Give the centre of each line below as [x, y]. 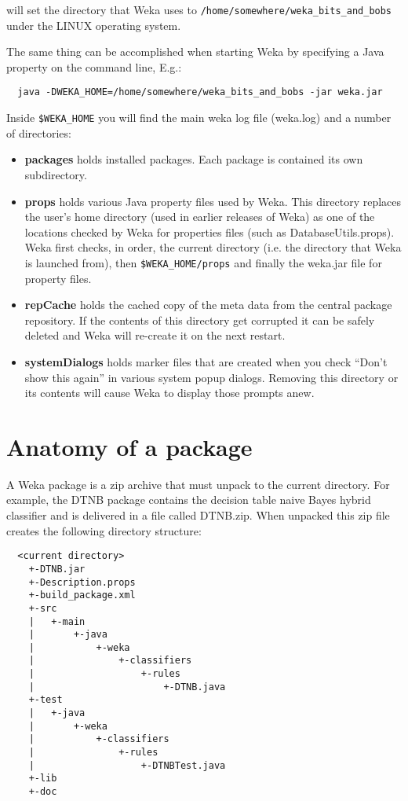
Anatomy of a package [129, 446]
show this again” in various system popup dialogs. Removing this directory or [211, 377]
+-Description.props [82, 582]
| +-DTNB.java [127, 687]
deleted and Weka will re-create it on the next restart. [155, 335]
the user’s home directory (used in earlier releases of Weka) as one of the [200, 217]
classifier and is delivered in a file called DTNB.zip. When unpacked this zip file [198, 515]
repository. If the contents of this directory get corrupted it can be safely [200, 320]
